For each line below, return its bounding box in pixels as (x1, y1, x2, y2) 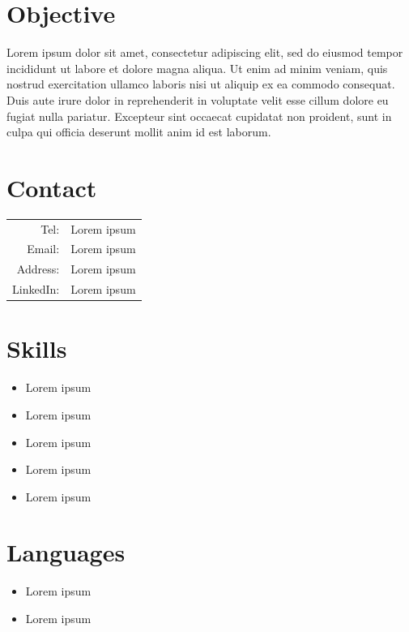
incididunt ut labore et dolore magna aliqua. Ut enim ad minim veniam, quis (6, 59, 388, 76)
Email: (27, 240, 60, 257)
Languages (6, 535, 126, 569)
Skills (6, 332, 67, 365)
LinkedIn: (12, 281, 60, 298)
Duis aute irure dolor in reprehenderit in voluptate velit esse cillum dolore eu (6, 91, 389, 108)
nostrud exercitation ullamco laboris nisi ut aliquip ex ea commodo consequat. (6, 75, 395, 92)
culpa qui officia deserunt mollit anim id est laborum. (6, 123, 271, 140)
